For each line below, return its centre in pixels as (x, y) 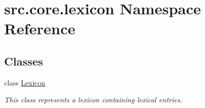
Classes (24, 61)
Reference (40, 28)
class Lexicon (25, 82)
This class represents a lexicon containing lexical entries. (93, 100)
